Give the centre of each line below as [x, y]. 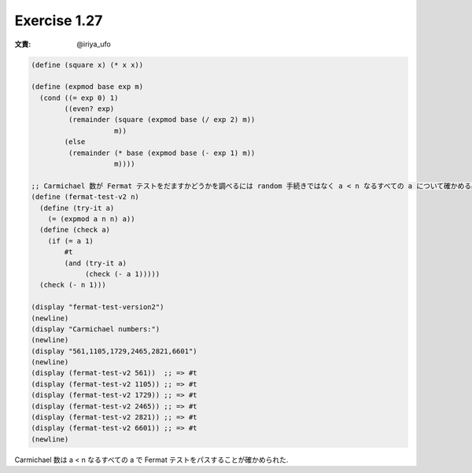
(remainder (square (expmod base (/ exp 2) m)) [162, 120]
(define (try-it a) [77, 208]
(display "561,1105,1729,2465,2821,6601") [114, 351]
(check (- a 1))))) [123, 274]
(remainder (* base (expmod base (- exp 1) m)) [162, 153]
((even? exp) [89, 109]
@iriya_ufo [94, 44]
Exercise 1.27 [59, 20]
